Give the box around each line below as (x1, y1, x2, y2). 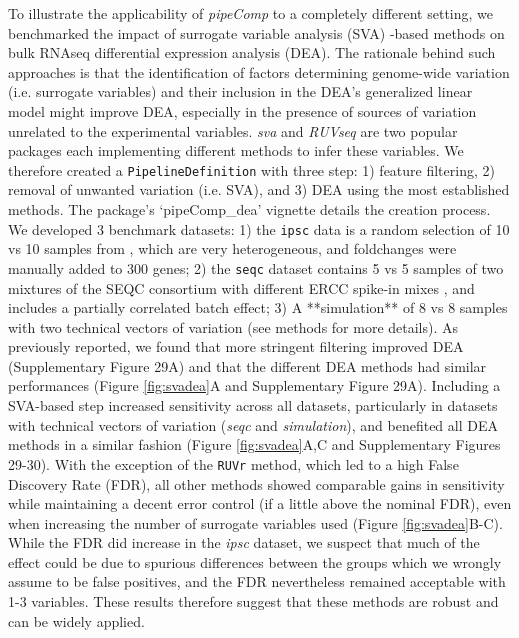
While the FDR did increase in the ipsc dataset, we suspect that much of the (8, 532, 480, 553)
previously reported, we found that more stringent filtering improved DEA (8, 336, 464, 357)
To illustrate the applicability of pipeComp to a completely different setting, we (8, 3, 494, 23)
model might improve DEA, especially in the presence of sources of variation (8, 100, 477, 121)
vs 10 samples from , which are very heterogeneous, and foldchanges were (8, 238, 457, 259)
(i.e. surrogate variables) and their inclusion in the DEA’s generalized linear (8, 81, 473, 102)
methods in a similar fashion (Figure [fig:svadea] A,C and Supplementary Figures (8, 434, 501, 455)
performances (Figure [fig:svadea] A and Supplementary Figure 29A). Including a (8, 375, 501, 396)
